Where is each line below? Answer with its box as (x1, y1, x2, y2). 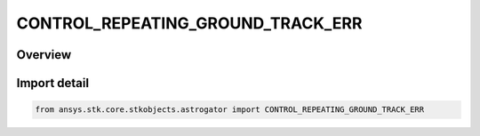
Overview (16, 47, 72, 62)
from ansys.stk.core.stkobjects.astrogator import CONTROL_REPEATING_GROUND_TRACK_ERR (35, 105, 425, 115)
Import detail (16, 76, 89, 91)
